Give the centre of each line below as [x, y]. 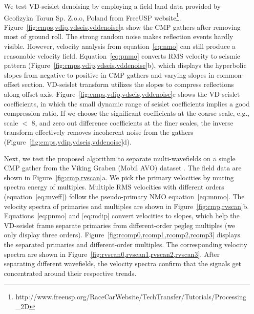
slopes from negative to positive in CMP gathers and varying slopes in [109, 74]
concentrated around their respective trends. [70, 273]
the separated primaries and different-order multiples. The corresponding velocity [126, 244]
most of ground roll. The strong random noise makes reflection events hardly [119, 36]
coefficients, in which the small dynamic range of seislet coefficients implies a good [127, 103]
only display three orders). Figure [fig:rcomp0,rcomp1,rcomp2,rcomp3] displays [122, 235]
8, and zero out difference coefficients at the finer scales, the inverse [132, 122]
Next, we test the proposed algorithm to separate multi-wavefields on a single [120, 158]
